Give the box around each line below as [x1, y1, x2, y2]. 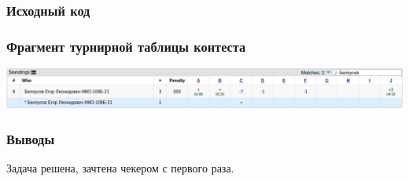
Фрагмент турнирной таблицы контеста [6, 36, 246, 56]
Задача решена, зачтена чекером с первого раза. [6, 160, 234, 176]
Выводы [6, 129, 55, 148]
